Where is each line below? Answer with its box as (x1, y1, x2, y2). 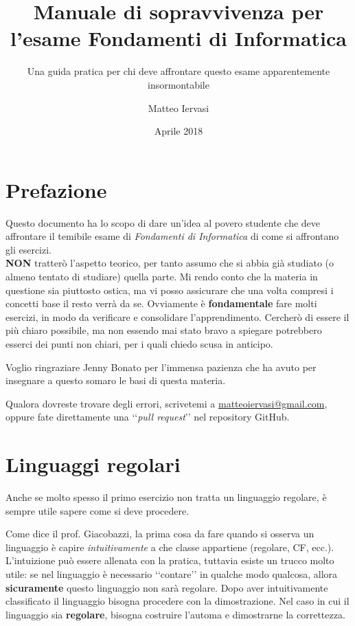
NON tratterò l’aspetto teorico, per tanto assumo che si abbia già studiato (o (5, 256, 334, 270)
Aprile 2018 (154, 124, 203, 138)
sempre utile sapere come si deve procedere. (5, 503, 190, 517)
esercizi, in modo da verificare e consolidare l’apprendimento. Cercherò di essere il (5, 309, 350, 324)
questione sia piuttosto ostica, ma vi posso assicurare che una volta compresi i (5, 282, 334, 297)
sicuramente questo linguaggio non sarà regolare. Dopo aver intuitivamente (5, 580, 328, 594)
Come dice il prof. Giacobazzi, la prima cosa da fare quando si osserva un (5, 526, 314, 541)
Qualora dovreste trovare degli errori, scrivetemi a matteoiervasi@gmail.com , (5, 396, 328, 410)
